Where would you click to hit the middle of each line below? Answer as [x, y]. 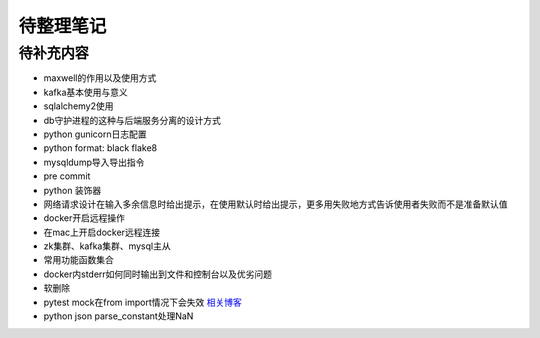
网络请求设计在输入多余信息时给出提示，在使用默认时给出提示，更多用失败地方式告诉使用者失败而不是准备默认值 [275, 204]
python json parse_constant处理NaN [118, 316]
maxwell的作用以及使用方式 [100, 78]
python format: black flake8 [100, 148]
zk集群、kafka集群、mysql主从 [107, 246]
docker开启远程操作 [84, 218]
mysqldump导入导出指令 [94, 162]
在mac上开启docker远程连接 [101, 232]
